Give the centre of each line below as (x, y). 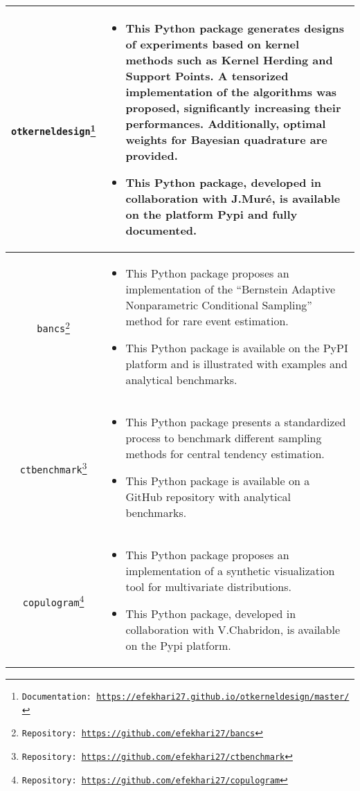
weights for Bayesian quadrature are (226, 139)
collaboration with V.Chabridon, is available (233, 629)
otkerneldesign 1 (54, 129)
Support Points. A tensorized (207, 76)
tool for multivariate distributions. (208, 587)
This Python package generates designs (235, 28)
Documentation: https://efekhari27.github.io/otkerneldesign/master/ (186, 697)
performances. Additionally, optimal (226, 124)
